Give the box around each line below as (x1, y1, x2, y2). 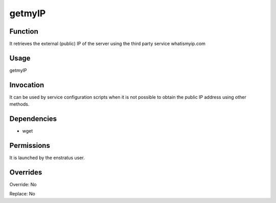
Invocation (9, 81, 44, 89)
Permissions (9, 141, 51, 150)
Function (9, 27, 38, 36)
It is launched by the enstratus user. (9, 155, 85, 161)
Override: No (9, 181, 37, 187)
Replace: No (9, 191, 35, 197)
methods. (9, 101, 30, 107)
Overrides (9, 168, 42, 176)
